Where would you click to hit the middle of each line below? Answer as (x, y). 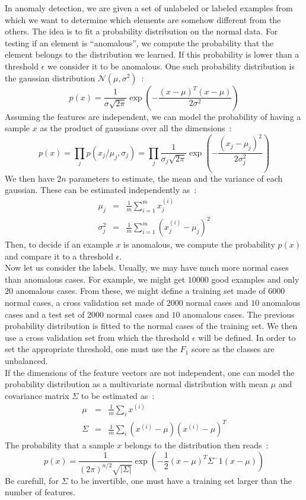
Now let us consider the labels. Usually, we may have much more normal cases (147, 268)
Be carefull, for (32, 480)
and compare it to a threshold (59, 256)
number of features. (40, 492)
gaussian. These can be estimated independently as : (101, 190)
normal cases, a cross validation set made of (84, 303)
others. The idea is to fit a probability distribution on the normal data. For (141, 31)
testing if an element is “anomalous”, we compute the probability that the (139, 42)
